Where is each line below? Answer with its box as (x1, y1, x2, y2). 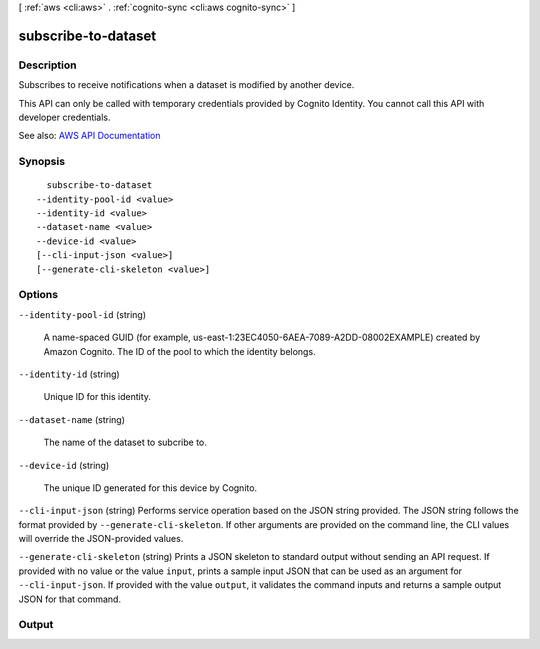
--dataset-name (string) (18, 413, 125, 425)
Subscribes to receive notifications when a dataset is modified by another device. (18, 79, 355, 91)
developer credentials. (18, 111, 111, 123)
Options (18, 288, 59, 302)
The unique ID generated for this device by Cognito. (43, 481, 258, 494)
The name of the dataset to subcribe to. (43, 436, 207, 449)
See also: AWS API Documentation (18, 130, 161, 142)
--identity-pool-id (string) (18, 308, 147, 320)
